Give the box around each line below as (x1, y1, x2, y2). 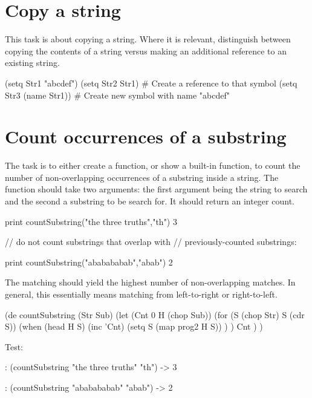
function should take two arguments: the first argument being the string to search (5, 183, 308, 195)
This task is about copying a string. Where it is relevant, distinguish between (5, 33, 291, 45)
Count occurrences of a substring (5, 124, 287, 149)
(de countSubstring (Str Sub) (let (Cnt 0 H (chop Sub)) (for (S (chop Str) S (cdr (5, 308, 305, 321)
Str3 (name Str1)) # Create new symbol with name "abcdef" (5, 88, 230, 101)
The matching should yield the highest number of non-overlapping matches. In (5, 276, 296, 289)
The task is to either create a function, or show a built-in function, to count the (5, 159, 301, 172)
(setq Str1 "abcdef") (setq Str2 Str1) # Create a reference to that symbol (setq (5, 76, 297, 89)
